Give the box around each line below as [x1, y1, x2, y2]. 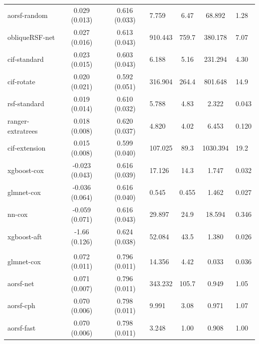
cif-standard [7, 54, 44, 64]
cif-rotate [7, 76, 35, 86]
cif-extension [7, 143, 46, 153]
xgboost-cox [7, 165, 44, 175]
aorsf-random [7, 9, 48, 20]
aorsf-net [7, 278, 34, 289]
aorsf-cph [7, 300, 35, 311]
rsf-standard [7, 98, 44, 109]
